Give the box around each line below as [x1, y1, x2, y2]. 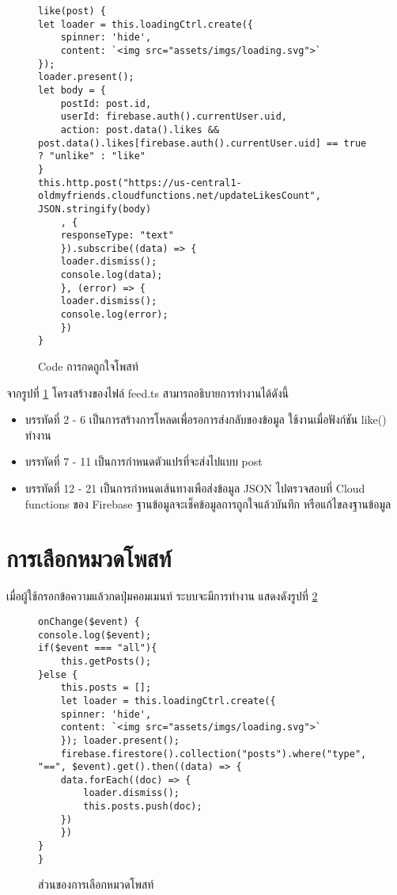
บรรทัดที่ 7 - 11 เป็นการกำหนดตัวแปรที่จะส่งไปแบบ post [25, 453, 263, 470]
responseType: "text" [60, 230, 174, 242]
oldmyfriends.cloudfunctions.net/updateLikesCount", [38, 190, 321, 202]
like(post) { [38, 6, 106, 17]
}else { [38, 668, 78, 680]
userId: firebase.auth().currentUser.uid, [60, 111, 287, 123]
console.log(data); [60, 269, 163, 281]
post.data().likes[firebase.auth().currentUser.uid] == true [38, 137, 367, 149]
